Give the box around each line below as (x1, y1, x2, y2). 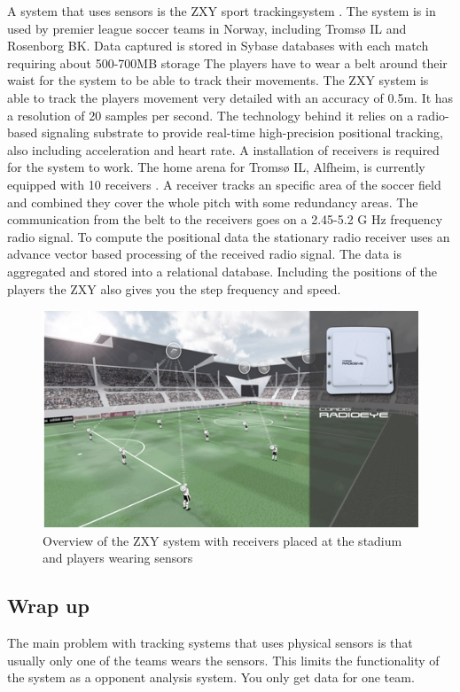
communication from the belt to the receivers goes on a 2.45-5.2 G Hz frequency (7, 210, 443, 229)
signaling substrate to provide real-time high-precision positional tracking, (41, 123, 443, 142)
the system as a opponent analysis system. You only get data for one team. (7, 668, 415, 687)
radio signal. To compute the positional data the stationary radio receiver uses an (7, 227, 450, 245)
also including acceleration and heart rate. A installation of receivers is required (7, 140, 440, 159)
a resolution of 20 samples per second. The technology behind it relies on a (7, 105, 414, 124)
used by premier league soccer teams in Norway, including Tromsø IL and (7, 19, 407, 37)
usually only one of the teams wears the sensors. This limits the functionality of (7, 650, 440, 669)
